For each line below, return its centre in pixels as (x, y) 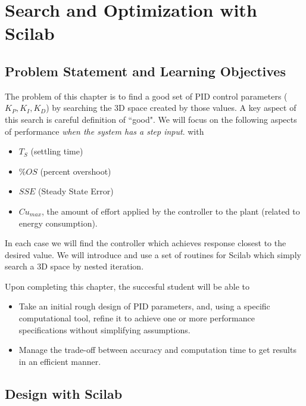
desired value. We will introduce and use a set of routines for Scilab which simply (153, 254)
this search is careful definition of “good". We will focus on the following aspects (151, 119)
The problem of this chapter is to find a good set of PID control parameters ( (146, 96)
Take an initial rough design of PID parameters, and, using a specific (144, 306)
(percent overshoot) (76, 171)
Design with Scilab (64, 393)
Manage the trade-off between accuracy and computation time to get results (157, 350)
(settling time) (57, 151)
